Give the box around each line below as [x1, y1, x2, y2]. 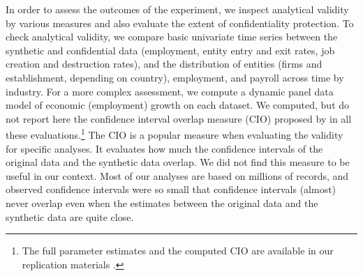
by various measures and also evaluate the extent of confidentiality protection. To [6, 15, 354, 30]
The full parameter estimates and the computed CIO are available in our [22, 243, 334, 258]
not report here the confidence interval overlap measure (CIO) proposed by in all [6, 111, 352, 125]
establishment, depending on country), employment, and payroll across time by [6, 70, 344, 84]
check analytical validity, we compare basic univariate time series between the [6, 29, 338, 44]
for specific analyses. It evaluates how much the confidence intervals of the [6, 141, 323, 155]
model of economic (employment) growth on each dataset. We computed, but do [6, 98, 350, 112]
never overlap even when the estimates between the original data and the [6, 195, 318, 210]
